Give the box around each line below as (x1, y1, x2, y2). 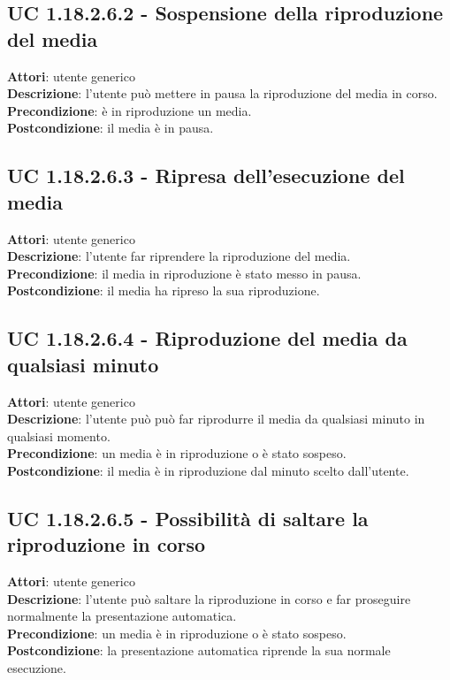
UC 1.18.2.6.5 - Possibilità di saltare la (7, 504, 369, 531)
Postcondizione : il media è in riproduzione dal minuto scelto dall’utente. (7, 461, 409, 479)
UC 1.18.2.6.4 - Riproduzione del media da (7, 325, 408, 352)
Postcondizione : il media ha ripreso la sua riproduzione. (7, 281, 320, 300)
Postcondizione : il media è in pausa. (7, 118, 214, 137)
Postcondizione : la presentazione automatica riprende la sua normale (7, 641, 391, 660)
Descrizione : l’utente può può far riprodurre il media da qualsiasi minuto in (7, 409, 425, 428)
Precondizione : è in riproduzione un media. (7, 101, 252, 119)
